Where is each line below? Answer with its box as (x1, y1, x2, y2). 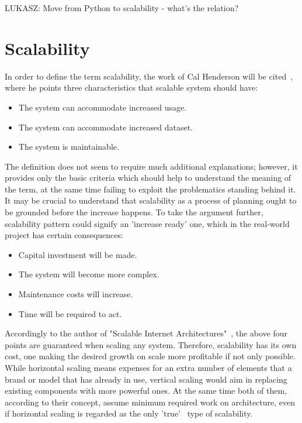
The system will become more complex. (18, 268, 159, 280)
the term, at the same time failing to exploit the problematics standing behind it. (5, 183, 296, 195)
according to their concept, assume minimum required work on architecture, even (5, 396, 296, 408)
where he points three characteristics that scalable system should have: (5, 81, 258, 94)
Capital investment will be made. (18, 248, 137, 260)
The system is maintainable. (18, 140, 119, 153)
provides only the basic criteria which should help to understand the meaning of (5, 171, 291, 184)
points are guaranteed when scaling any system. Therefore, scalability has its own (5, 338, 297, 350)
